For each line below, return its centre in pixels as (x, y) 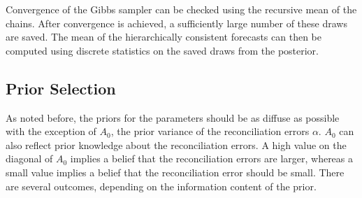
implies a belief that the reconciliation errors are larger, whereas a (212, 158)
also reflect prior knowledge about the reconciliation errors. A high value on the (176, 144)
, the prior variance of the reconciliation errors (210, 131)
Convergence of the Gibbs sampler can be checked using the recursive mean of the (181, 9)
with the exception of (51, 131)
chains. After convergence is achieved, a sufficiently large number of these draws (176, 23)
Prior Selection (61, 88)
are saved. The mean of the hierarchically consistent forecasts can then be (164, 37)
